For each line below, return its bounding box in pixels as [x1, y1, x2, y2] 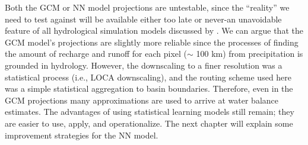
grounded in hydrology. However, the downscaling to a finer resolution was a [5, 59, 282, 71]
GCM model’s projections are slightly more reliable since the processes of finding [5, 36, 299, 48]
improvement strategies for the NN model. [5, 128, 158, 141]
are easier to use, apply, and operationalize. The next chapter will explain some [5, 117, 293, 129]
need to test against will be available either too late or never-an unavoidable [5, 12, 282, 25]
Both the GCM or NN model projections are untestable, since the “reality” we [5, 1, 290, 13]
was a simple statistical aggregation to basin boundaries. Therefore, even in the [5, 82, 293, 95]
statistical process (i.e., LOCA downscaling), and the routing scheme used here [5, 70, 292, 83]
